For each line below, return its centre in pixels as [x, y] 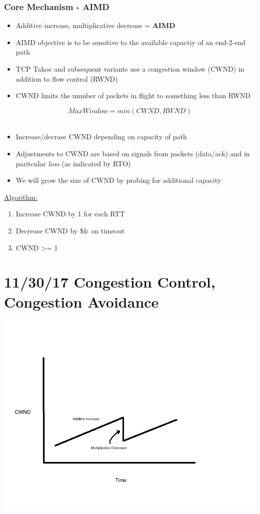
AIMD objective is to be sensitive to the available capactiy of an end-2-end [130, 42]
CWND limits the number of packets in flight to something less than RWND [133, 95]
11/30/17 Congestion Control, [110, 282]
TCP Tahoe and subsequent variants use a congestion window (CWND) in [130, 69]
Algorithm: [21, 197]
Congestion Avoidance [81, 301]
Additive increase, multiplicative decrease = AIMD [95, 25]
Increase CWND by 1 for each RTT [70, 214]
